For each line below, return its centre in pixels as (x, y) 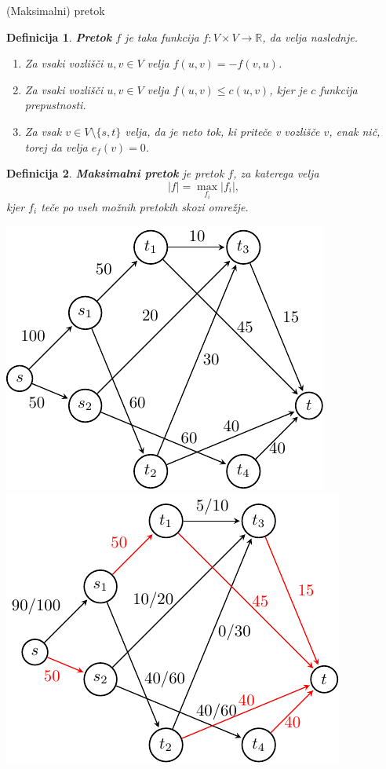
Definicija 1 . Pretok (59, 37)
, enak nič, (355, 131)
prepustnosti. (55, 105)
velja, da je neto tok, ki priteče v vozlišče (222, 131)
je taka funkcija (162, 37)
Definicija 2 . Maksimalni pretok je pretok (115, 173)
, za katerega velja (276, 173)
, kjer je (288, 89)
